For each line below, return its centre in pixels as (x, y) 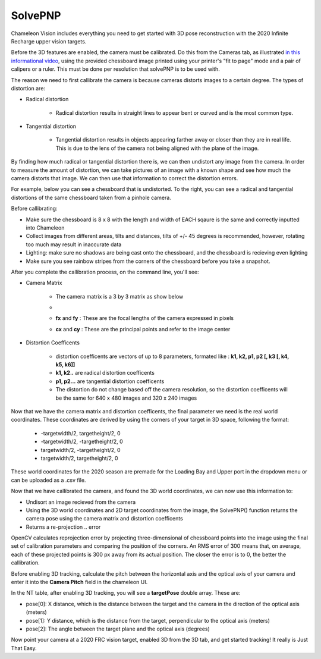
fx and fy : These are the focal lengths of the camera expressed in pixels (145, 318)
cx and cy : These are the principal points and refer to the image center (143, 329)
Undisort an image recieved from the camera (81, 502)
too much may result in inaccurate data (74, 244)
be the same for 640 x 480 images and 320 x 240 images (126, 398)
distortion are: (28, 88)
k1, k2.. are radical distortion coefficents (105, 373)
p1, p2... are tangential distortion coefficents (110, 381)
